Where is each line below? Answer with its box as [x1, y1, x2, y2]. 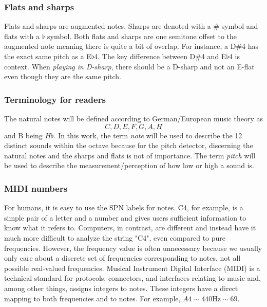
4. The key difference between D [94, 51, 196, 61]
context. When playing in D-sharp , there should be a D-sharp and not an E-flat [4, 61, 255, 71]
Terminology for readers [4, 93, 106, 105]
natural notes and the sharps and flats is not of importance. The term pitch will [4, 150, 256, 160]
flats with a [4, 30, 40, 41]
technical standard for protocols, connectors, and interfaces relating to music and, [4, 273, 261, 283]
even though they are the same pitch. [4, 71, 121, 82]
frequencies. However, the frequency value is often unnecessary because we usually [4, 242, 262, 253]
